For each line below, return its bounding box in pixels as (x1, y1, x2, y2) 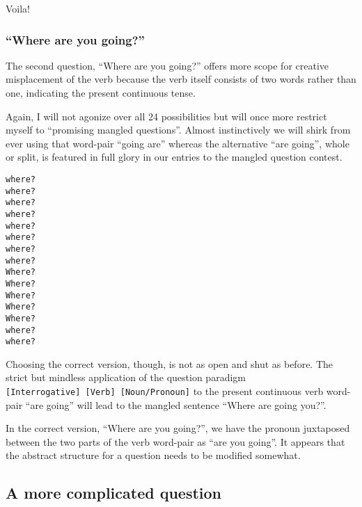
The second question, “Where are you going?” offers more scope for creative (6, 58, 329, 72)
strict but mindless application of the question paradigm (6, 370, 246, 385)
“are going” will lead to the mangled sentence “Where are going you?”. (25, 397, 326, 412)
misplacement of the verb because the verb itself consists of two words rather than (6, 72, 356, 86)
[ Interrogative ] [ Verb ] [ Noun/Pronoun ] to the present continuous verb (6, 384, 324, 398)
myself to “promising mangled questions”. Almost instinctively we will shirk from (6, 122, 351, 137)
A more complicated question (6, 482, 222, 504)
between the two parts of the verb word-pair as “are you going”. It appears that (6, 434, 345, 449)
